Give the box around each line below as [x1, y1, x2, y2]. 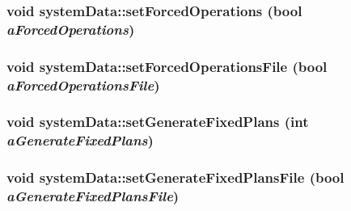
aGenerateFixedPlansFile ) [6, 186, 180, 206]
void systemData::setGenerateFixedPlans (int [6, 112, 309, 132]
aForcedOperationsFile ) [6, 74, 160, 95]
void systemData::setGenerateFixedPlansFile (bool [6, 167, 345, 188]
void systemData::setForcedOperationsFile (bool [6, 56, 328, 76]
